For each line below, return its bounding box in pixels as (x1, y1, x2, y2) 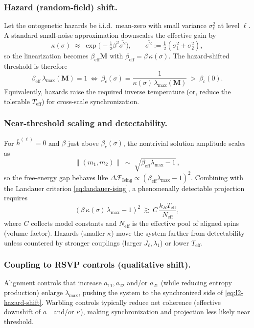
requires (4, 192, 27, 203)
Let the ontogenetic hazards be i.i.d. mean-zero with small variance (4, 20, 207, 30)
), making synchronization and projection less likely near (80, 306, 250, 317)
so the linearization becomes (4, 50, 89, 60)
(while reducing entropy (161, 277, 232, 288)
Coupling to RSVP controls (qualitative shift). (4, 258, 191, 271)
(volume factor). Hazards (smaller (4, 227, 105, 238)
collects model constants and (31, 218, 117, 228)
